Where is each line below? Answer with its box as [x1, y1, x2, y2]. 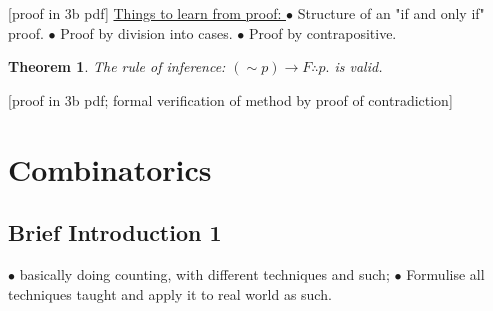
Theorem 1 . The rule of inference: [8, 56, 226, 77]
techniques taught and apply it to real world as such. [8, 283, 332, 304]
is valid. [334, 56, 383, 77]
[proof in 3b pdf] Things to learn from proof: [8, 3, 282, 23]
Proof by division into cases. [60, 22, 233, 43]
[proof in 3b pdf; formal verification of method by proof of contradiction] [8, 89, 453, 110]
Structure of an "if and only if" [297, 3, 485, 23]
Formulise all [406, 263, 485, 284]
